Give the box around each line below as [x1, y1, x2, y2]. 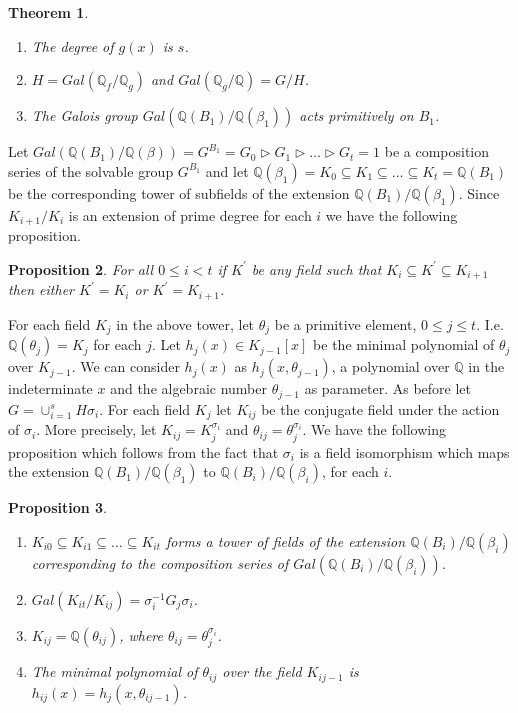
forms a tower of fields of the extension [166, 530, 406, 551]
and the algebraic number [110, 378, 267, 399]
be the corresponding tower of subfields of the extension [8, 182, 350, 203]
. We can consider [71, 356, 180, 377]
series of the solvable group [8, 160, 174, 181]
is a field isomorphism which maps [299, 441, 510, 462]
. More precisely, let [36, 419, 157, 440]
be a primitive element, [274, 313, 417, 334]
